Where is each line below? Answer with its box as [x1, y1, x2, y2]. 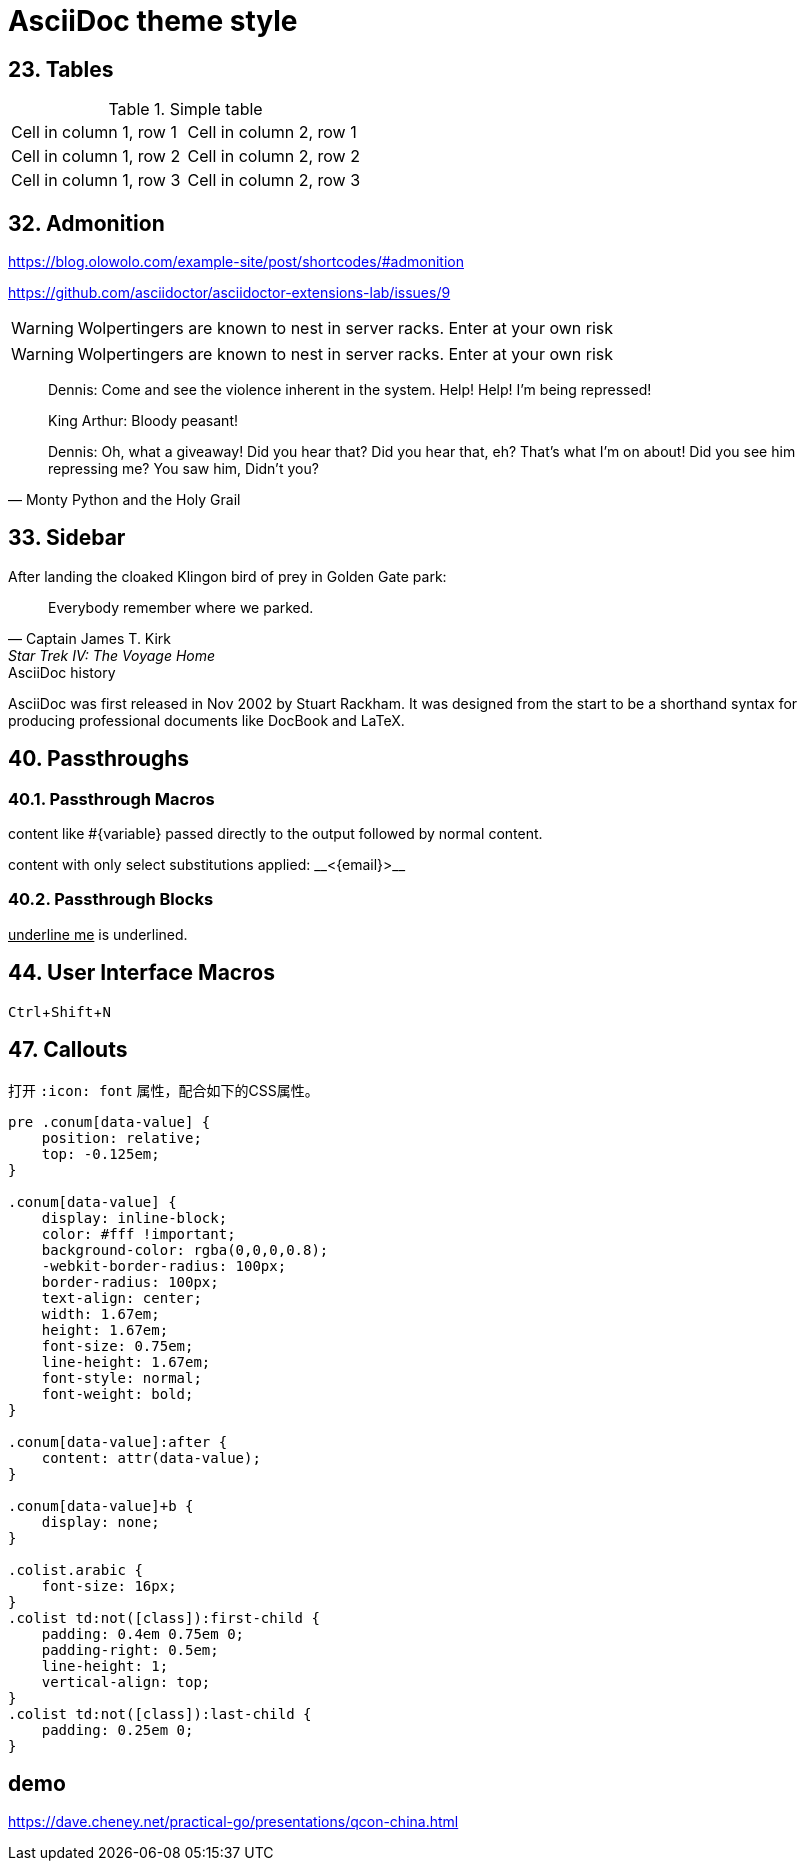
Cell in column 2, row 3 [187, 170, 361, 191]
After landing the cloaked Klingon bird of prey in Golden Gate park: [8, 567, 447, 585]
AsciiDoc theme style [8, 4, 298, 38]
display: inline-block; [41, 1209, 228, 1226]
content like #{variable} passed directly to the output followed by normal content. [8, 825, 543, 843]
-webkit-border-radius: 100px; [41, 1257, 287, 1274]
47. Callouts [8, 1037, 128, 1063]
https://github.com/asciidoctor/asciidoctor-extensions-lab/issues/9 [8, 284, 451, 302]
